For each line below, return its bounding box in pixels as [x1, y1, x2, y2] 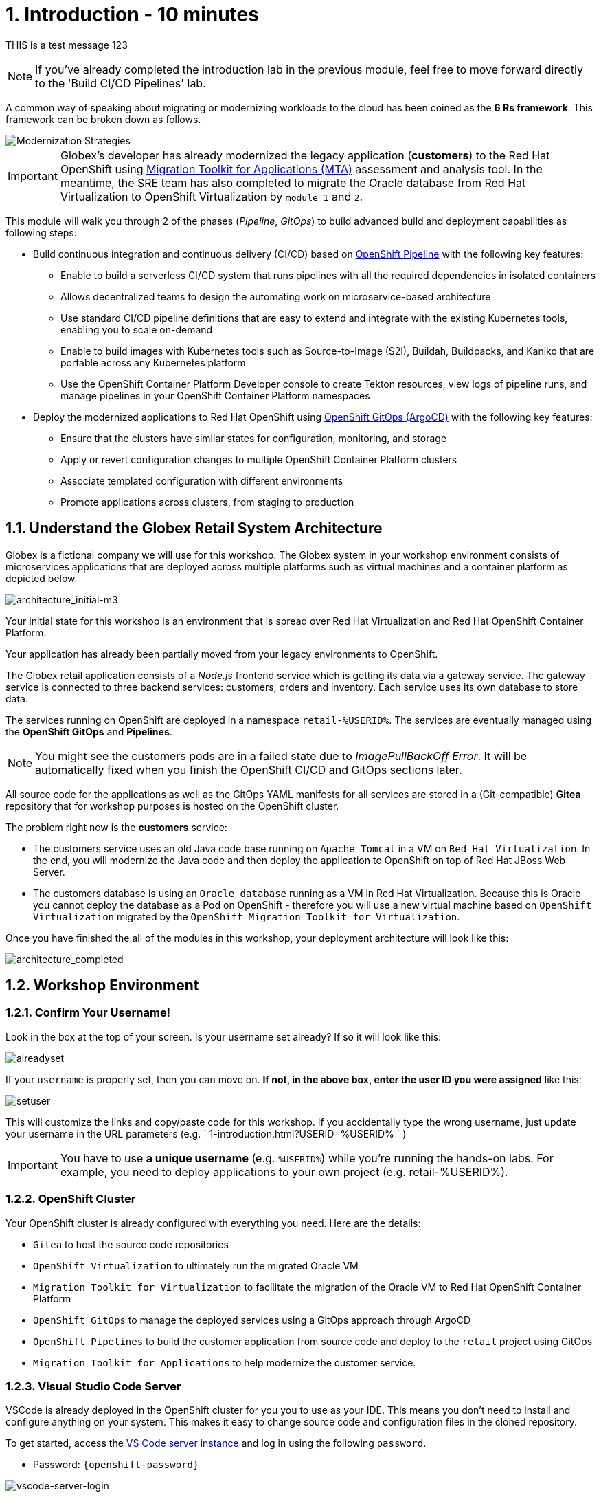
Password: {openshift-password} [33, 1459, 199, 1471]
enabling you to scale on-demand [60, 323, 213, 335]
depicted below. [5, 572, 78, 584]
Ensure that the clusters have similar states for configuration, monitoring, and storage [60, 432, 447, 444]
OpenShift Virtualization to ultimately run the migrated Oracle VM [33, 1259, 359, 1272]
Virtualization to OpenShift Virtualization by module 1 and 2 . [60, 189, 363, 203]
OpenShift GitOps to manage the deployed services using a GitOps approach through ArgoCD [33, 1313, 471, 1326]
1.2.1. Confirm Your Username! [5, 1006, 171, 1020]
